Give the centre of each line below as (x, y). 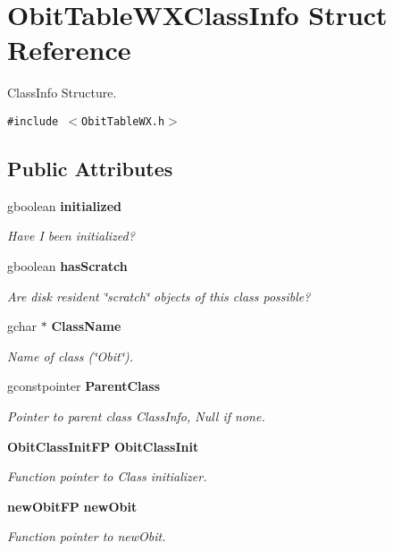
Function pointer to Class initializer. (107, 476)
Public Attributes (90, 168)
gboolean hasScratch (67, 265)
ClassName (86, 326)
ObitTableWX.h (123, 121)
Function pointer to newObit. (87, 536)
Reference (69, 50)
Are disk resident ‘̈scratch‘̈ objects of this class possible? (159, 296)
